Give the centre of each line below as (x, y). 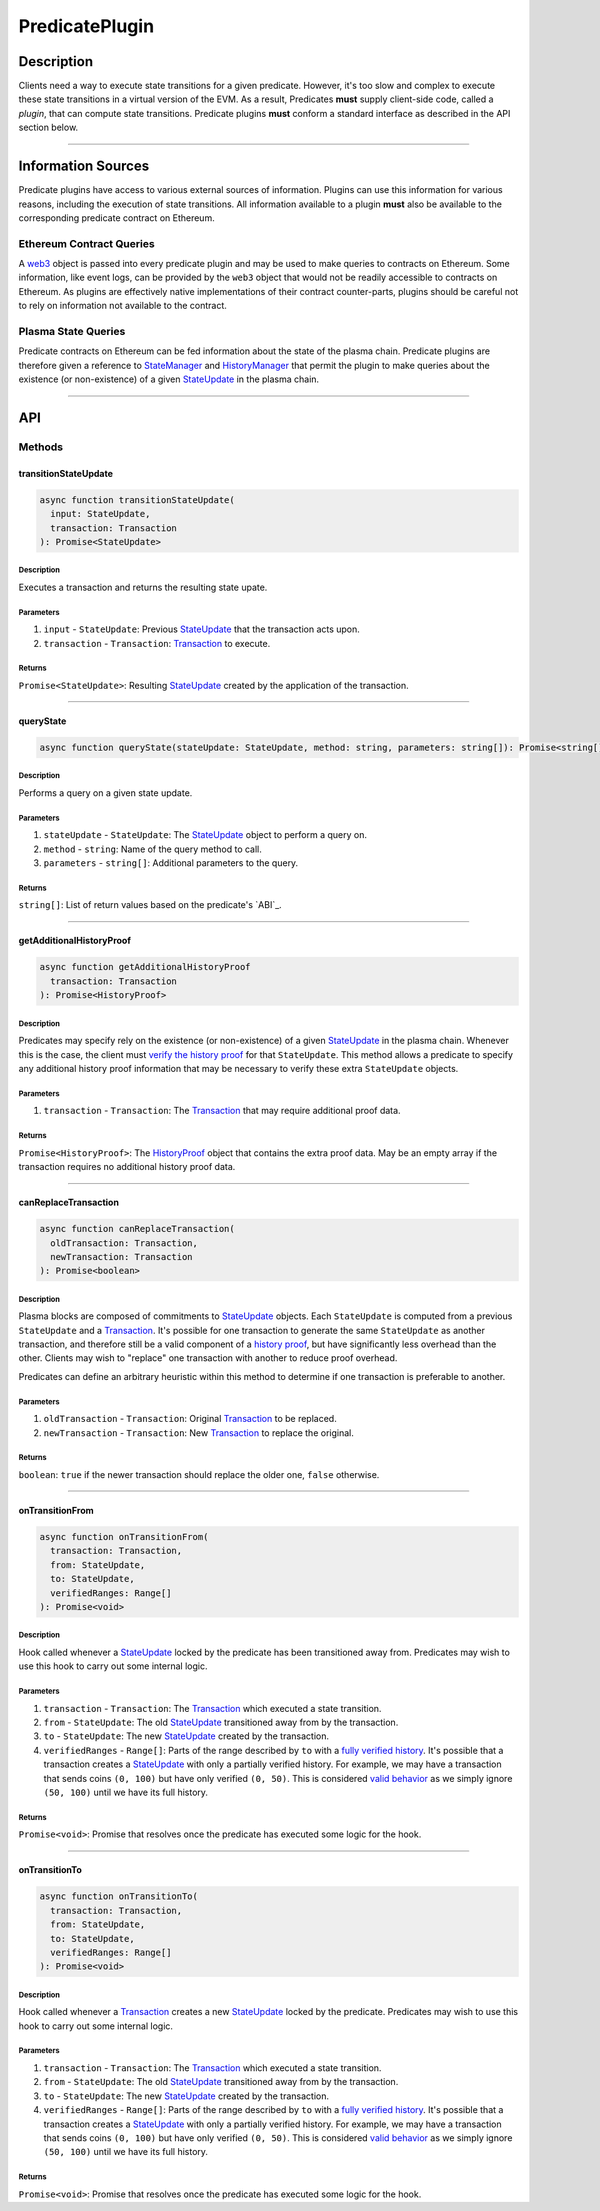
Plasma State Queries (72, 331)
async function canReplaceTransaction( (137, 1229)
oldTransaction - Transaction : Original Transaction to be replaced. (190, 1419)
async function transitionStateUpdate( (137, 499)
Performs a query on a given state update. (105, 792)
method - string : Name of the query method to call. (152, 849)
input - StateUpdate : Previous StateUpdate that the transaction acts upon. (201, 629)
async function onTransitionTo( (119, 1896)
